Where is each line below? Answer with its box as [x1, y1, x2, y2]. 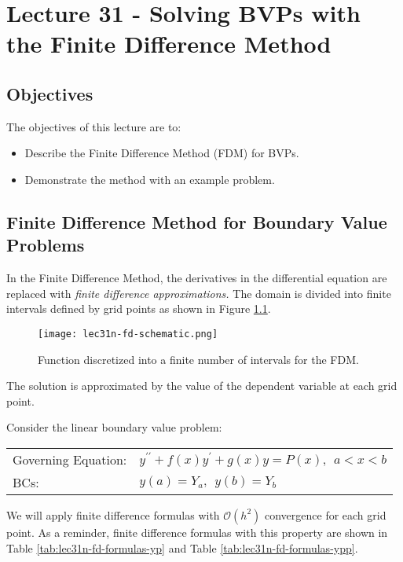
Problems [6, 233, 85, 257]
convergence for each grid [264, 506, 387, 523]
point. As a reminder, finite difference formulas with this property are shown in [6, 523, 388, 540]
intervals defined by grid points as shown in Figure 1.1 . [6, 300, 271, 317]
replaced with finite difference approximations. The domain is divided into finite [6, 285, 391, 301]
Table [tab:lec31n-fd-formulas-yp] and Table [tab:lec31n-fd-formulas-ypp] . [6, 539, 358, 556]
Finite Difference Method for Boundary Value [6, 209, 387, 233]
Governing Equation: [13, 450, 127, 468]
